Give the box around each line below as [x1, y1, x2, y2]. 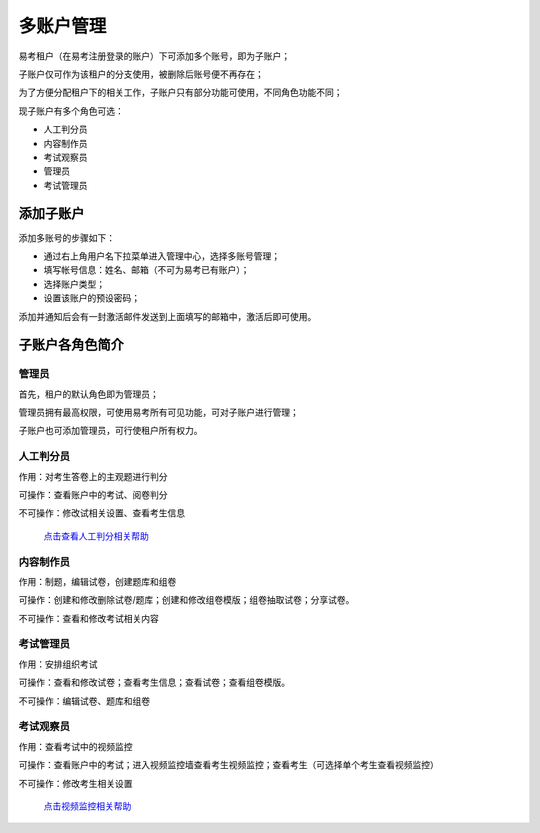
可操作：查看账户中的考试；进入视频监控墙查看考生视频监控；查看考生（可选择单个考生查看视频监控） [18, 759, 439, 771]
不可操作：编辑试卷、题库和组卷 [18, 695, 150, 707]
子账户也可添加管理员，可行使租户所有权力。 [18, 425, 203, 437]
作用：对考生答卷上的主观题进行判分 [18, 470, 168, 482]
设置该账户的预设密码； [43, 292, 140, 304]
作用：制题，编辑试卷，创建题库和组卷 [18, 575, 177, 587]
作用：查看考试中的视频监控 [18, 740, 133, 752]
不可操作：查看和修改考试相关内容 [18, 612, 159, 624]
